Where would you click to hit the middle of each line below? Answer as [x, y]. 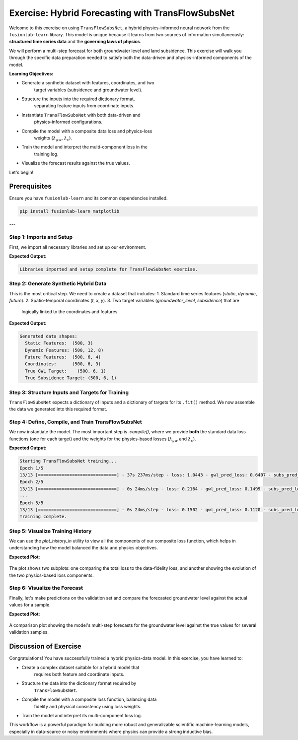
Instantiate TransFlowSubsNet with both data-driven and [81, 115]
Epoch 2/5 [32, 482]
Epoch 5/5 [32, 503]
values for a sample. [30, 605]
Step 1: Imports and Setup [41, 237]
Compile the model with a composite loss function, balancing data [89, 699]
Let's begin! [21, 172]
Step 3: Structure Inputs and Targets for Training [69, 392]
